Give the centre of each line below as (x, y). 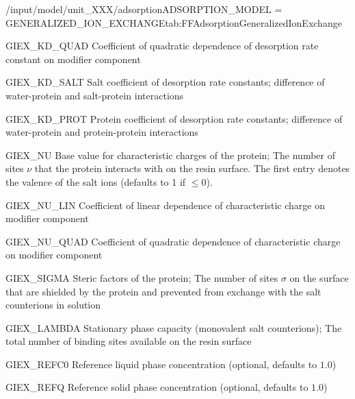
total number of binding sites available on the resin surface (129, 341)
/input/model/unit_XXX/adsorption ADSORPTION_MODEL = (144, 9)
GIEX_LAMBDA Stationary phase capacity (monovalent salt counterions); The (174, 327)
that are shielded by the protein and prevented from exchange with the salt (163, 291)
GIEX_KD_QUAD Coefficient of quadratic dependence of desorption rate (162, 46)
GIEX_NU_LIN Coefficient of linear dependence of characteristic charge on (165, 205)
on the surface (319, 277)
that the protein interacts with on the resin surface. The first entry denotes (192, 168)
